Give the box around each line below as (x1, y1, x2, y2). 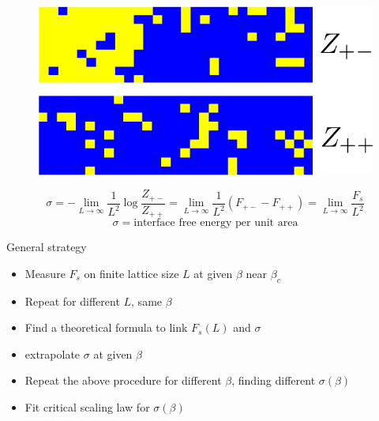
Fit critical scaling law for (24, 398, 150, 415)
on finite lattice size (84, 265, 179, 281)
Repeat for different (24, 292, 120, 309)
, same (131, 292, 163, 309)
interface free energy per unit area (133, 217, 298, 229)
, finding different (231, 372, 316, 389)
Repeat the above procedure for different (24, 372, 222, 389)
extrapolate (24, 345, 81, 362)
